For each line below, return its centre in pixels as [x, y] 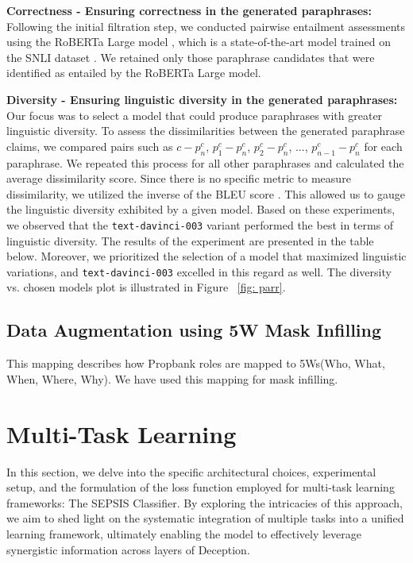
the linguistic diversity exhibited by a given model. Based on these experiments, [201, 209]
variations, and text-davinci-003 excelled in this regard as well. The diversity [199, 271]
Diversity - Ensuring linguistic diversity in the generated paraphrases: [202, 99]
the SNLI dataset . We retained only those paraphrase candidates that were [191, 57]
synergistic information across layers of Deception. [128, 549]
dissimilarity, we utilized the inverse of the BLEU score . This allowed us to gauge [206, 193]
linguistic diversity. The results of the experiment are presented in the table [190, 240]
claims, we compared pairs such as [90, 146]
